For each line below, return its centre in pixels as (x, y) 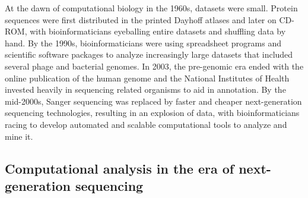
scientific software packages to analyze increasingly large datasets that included (149, 54)
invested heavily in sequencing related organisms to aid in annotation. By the (145, 89)
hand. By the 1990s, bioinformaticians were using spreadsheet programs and (143, 43)
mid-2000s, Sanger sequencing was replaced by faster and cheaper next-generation (153, 101)
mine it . (19, 136)
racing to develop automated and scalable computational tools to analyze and (146, 124)
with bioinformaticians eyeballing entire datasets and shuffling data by (158, 31)
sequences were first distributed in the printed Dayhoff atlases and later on (141, 19)
